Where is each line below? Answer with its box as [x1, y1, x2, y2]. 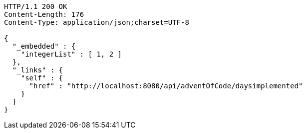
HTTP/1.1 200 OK [4, 2, 67, 10]
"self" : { [20, 74, 63, 82]
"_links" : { [12, 66, 63, 74]
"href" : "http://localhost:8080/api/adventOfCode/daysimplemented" [29, 82, 303, 90]
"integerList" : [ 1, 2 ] [20, 50, 122, 58]
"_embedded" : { [12, 42, 76, 50]
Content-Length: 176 [4, 10, 84, 18]
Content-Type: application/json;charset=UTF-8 [4, 18, 189, 26]
